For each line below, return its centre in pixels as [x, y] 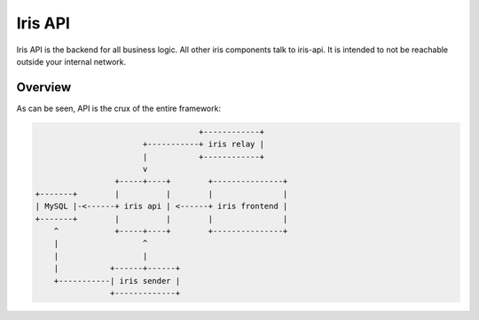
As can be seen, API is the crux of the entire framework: [119, 108]
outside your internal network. [71, 61]
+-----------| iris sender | [117, 281]
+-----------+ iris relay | [204, 144]
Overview [44, 87]
